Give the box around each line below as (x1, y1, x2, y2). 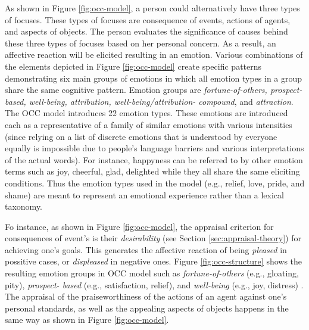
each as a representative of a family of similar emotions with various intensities (5, 118, 292, 130)
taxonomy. (5, 200, 43, 213)
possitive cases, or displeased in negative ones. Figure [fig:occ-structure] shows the (5, 255, 302, 267)
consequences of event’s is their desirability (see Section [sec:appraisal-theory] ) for (5, 232, 301, 244)
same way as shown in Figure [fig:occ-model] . (5, 313, 169, 326)
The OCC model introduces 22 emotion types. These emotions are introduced (5, 107, 288, 119)
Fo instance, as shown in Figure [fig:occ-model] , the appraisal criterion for (5, 220, 274, 232)
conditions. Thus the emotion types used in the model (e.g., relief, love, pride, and (5, 176, 305, 189)
